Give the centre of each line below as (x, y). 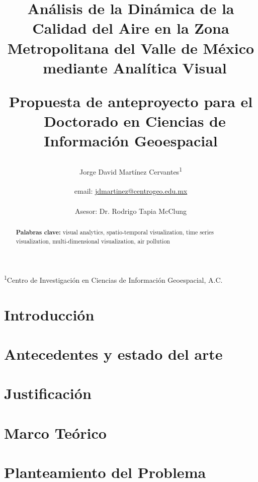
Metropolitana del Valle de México (131, 48)
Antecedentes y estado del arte (113, 354)
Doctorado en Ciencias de (135, 121)
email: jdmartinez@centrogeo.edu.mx (131, 191)
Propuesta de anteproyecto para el (131, 101)
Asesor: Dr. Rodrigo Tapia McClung (131, 211)
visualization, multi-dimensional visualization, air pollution (93, 241)
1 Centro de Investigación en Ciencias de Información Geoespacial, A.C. (113, 279)
